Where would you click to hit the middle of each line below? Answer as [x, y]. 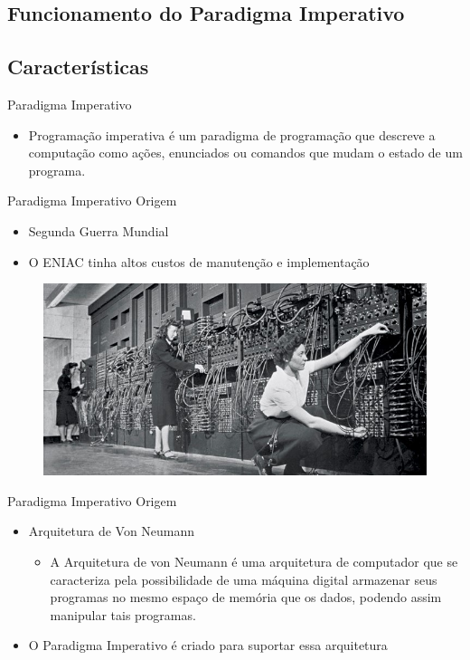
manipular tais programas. [123, 614]
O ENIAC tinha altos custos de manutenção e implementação [199, 261]
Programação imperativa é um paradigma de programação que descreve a [232, 134]
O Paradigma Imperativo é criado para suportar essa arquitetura [208, 645]
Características [78, 67]
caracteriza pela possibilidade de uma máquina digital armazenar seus [244, 579]
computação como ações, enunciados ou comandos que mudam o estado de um [245, 153]
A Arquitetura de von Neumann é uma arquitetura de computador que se [254, 561]
